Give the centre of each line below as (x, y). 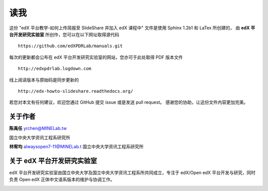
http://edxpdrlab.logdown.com (55, 69)
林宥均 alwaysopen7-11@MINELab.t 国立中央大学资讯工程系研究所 (76, 146)
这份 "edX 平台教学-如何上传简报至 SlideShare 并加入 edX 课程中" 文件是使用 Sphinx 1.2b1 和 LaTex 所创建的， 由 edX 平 (132, 28)
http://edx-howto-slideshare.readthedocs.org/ (76, 91)
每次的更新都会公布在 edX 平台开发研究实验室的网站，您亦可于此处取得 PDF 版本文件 (96, 57)
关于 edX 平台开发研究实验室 (53, 160)
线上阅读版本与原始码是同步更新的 (44, 80)
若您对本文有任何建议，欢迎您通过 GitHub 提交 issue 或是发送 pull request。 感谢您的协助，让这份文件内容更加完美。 (129, 102)
